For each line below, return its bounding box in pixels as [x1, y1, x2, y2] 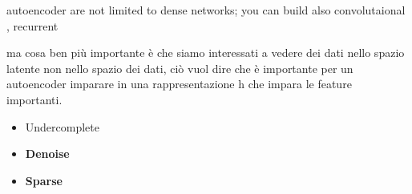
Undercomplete [25, 118, 100, 135]
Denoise [25, 145, 70, 162]
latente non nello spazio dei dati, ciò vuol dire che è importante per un [6, 59, 353, 76]
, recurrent [6, 17, 59, 34]
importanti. [6, 91, 63, 107]
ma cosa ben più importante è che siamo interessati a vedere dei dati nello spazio [6, 44, 405, 61]
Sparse [25, 172, 63, 188]
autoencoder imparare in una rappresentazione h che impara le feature [6, 75, 352, 92]
